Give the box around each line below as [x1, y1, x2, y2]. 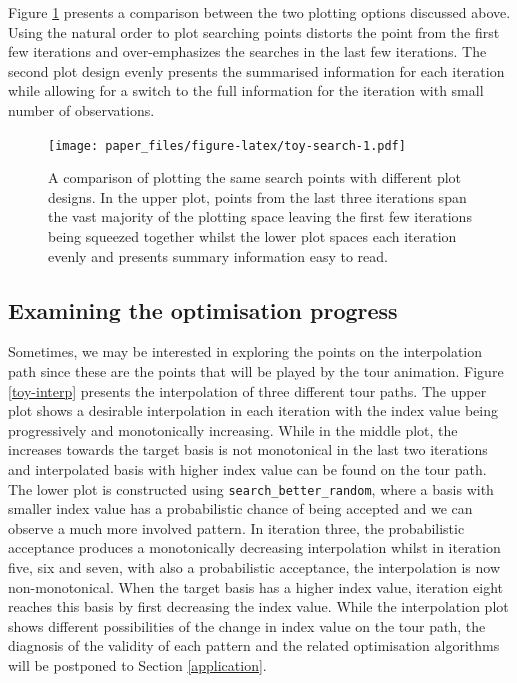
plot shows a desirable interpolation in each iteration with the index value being [8, 400, 498, 421]
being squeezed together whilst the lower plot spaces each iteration [48, 226, 457, 246]
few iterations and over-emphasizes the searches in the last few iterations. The [8, 41, 487, 62]
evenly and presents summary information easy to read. [48, 245, 388, 266]
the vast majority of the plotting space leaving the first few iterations [48, 206, 472, 227]
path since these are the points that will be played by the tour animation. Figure [8, 360, 504, 381]
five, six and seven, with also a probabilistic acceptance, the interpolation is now [8, 556, 501, 577]
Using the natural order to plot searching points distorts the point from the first [8, 21, 500, 42]
